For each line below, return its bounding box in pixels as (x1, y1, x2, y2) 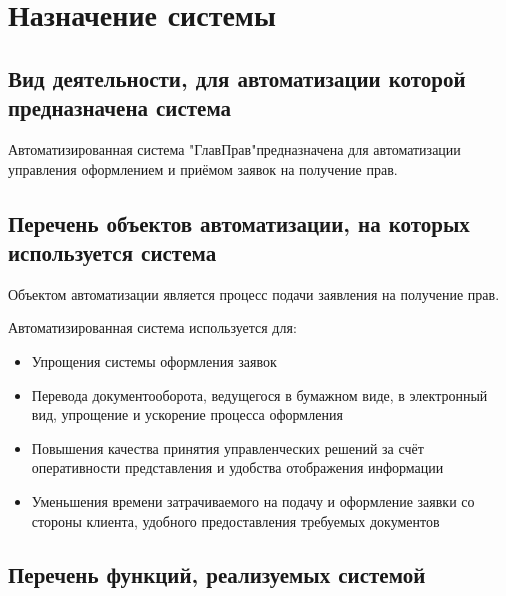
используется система (8, 236, 217, 267)
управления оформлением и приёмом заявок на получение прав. (8, 158, 398, 179)
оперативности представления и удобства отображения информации (31, 457, 444, 478)
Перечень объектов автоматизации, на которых (8, 207, 470, 238)
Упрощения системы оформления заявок (31, 350, 277, 371)
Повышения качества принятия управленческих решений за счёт (31, 437, 424, 458)
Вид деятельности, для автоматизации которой (8, 62, 466, 93)
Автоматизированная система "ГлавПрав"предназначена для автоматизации (8, 138, 461, 159)
